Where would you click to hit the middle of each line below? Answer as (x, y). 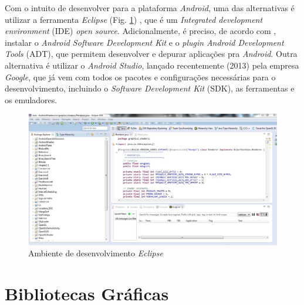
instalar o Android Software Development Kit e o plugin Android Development (144, 42)
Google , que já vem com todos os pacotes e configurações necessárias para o (140, 77)
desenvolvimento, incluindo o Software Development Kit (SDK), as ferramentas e (150, 88)
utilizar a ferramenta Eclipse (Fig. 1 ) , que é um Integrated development (134, 19)
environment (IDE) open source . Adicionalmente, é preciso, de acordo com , (141, 31)
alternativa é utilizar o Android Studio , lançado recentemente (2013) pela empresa (152, 65)
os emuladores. (31, 99)
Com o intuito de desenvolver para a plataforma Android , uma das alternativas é (150, 8)
